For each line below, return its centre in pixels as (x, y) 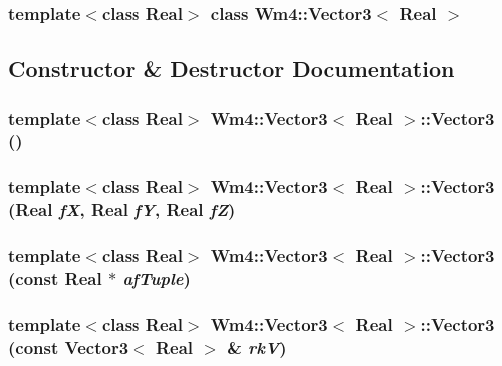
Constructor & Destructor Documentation (231, 68)
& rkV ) (257, 346)
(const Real (55, 278)
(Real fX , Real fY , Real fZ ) (122, 209)
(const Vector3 (68, 346)
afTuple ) (156, 278)
